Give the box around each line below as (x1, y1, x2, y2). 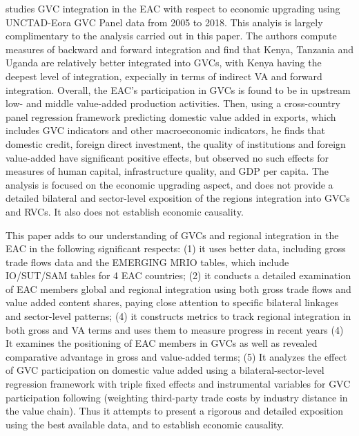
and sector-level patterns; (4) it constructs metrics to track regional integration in (6, 309, 351, 323)
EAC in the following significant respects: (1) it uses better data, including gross (6, 241, 346, 256)
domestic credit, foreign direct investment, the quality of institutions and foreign (6, 136, 346, 151)
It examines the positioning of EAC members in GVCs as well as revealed (6, 336, 318, 350)
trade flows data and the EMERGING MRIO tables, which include (6, 254, 289, 269)
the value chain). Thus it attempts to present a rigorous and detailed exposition (6, 404, 343, 418)
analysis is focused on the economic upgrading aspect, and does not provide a (6, 177, 333, 191)
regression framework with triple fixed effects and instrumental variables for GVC (6, 377, 351, 391)
